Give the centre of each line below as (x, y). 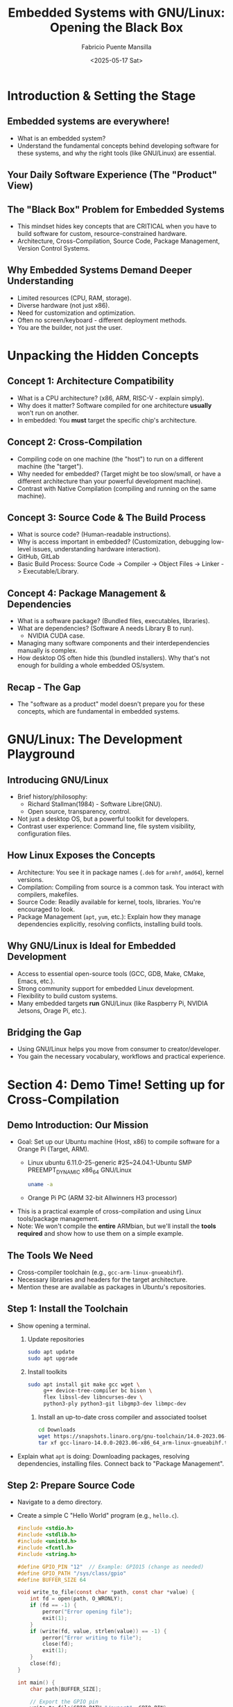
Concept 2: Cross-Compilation (75, 442)
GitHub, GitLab (38, 557)
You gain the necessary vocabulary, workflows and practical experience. (121, 1057)
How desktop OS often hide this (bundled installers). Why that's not (113, 658)
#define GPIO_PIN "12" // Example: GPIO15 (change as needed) (111, 1567)
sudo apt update (51, 1352)
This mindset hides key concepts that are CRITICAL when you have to (117, 226)
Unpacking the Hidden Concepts (103, 355)
